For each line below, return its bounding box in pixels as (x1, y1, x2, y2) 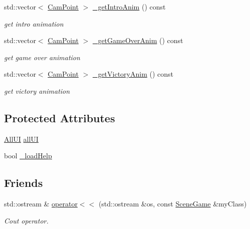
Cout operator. (4, 215, 49, 225)
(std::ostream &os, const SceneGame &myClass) (98, 198, 247, 209)
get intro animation (4, 18, 64, 29)
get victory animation (4, 85, 70, 96)
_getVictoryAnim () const (92, 69, 174, 79)
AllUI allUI (4, 133, 39, 144)
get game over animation (4, 52, 80, 62)
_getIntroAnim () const (92, 2, 166, 12)
